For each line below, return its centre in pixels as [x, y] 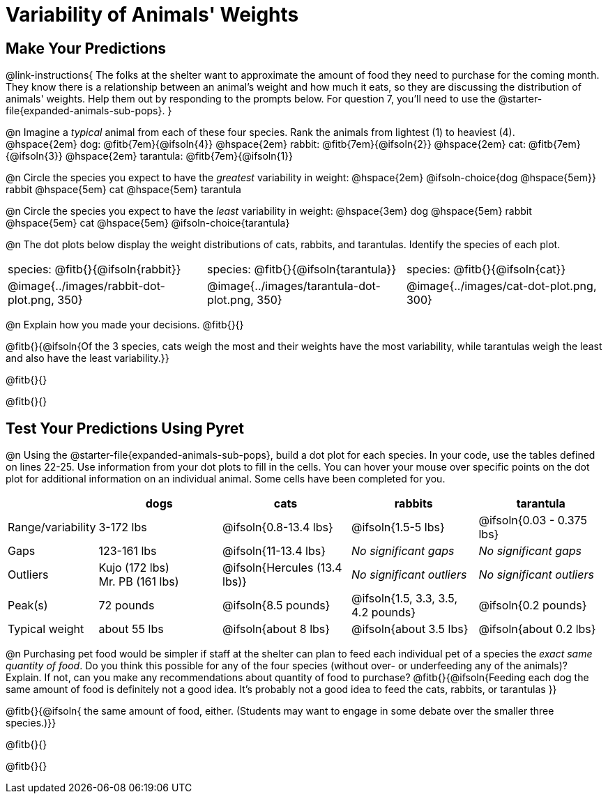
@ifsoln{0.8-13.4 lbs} [278, 527]
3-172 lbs [123, 527]
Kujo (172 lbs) [134, 568]
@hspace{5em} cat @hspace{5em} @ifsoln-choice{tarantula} [148, 223]
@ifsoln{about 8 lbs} [276, 629]
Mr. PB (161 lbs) [139, 582]
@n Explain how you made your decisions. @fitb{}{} [125, 325]
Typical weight [46, 629]
